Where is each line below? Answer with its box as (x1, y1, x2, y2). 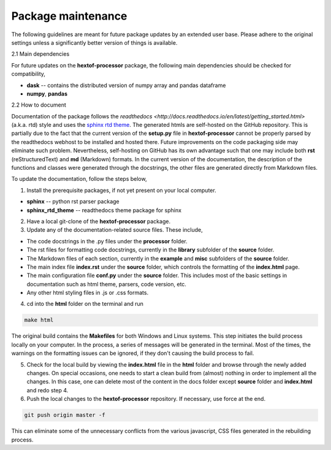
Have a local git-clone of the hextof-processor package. (26, 218, 171, 225)
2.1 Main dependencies (11, 50, 70, 58)
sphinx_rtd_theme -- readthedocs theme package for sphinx (26, 206, 182, 214)
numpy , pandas (26, 90, 67, 97)
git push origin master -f (24, 411, 105, 419)
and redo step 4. (26, 386, 69, 394)
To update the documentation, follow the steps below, (11, 175, 147, 183)
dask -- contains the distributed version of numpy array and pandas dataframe (26, 82, 226, 89)
